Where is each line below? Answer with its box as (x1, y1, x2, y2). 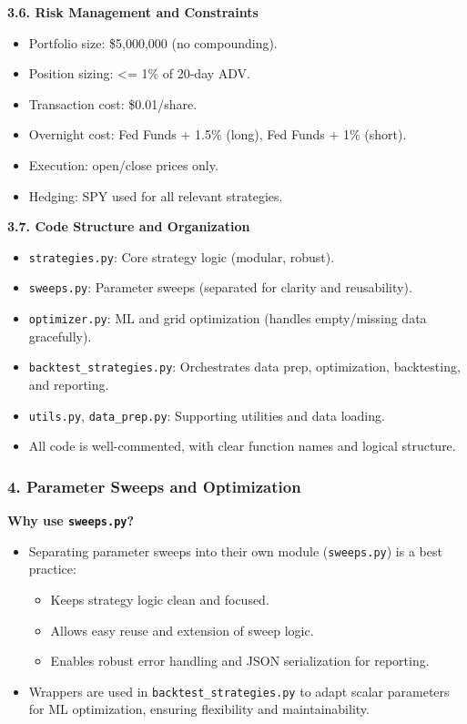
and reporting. (28, 374, 109, 393)
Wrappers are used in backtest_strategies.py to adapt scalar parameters (28, 681, 450, 700)
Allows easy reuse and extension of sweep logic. (50, 620, 314, 639)
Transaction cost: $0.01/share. (28, 94, 198, 113)
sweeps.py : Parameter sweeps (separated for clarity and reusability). (28, 278, 412, 297)
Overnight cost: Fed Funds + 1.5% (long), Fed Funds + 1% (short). (28, 125, 407, 144)
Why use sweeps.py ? (7, 511, 135, 530)
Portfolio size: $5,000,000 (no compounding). (28, 33, 278, 52)
